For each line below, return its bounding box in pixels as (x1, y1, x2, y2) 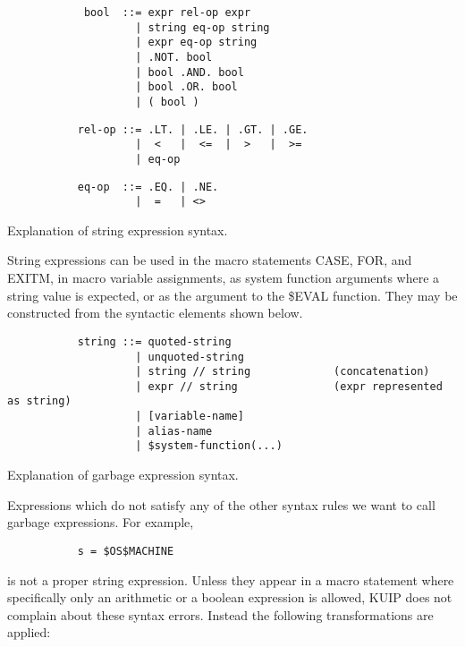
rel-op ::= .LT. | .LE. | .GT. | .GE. (77, 123, 309, 136)
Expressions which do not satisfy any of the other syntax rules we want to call (7, 495, 435, 514)
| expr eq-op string (135, 36, 258, 49)
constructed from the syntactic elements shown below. (7, 303, 303, 322)
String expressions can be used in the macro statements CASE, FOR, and (7, 251, 412, 269)
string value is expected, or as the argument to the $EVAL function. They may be (7, 285, 458, 304)
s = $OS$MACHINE (77, 544, 174, 558)
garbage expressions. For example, (7, 513, 194, 532)
